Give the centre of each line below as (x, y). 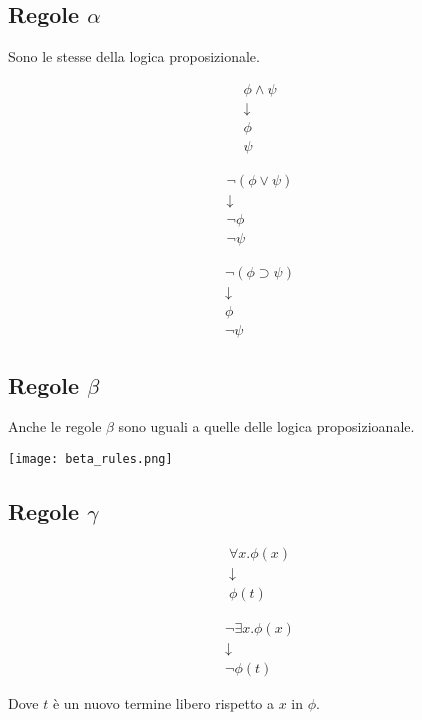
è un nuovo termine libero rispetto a (163, 703)
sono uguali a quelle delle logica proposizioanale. (266, 426)
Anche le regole (55, 426)
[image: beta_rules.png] (90, 458)
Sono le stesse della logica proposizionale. (134, 56)
